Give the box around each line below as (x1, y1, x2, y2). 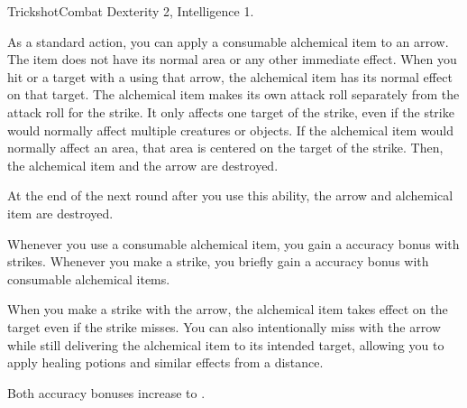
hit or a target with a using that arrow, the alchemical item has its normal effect (7, 67, 453, 86)
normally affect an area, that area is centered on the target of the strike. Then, (7, 138, 444, 157)
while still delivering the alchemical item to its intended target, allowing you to (7, 335, 444, 354)
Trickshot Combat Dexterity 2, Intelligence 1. (7, 2, 254, 20)
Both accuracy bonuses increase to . (7, 383, 206, 402)
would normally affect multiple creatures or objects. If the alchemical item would (7, 120, 453, 139)
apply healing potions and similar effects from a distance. (7, 353, 324, 372)
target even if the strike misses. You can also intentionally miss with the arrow (7, 317, 441, 336)
